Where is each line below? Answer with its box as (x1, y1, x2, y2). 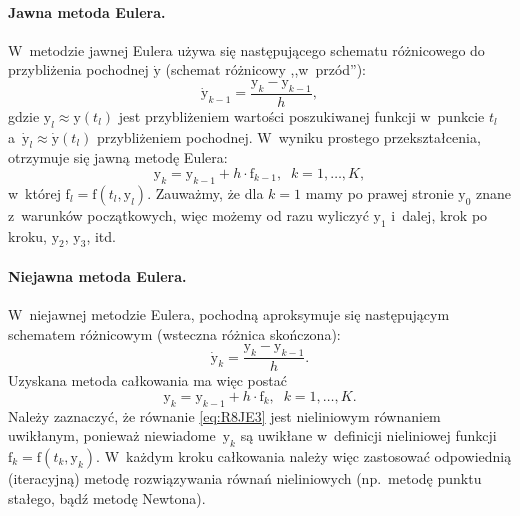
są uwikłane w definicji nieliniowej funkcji (240, 425, 497, 446)
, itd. (86, 225, 116, 246)
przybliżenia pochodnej (8, 59, 149, 80)
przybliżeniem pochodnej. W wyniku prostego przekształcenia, (96, 126, 481, 147)
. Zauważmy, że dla (147, 182, 264, 203)
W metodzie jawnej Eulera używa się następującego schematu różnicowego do (8, 39, 485, 60)
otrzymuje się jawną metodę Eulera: (8, 147, 228, 168)
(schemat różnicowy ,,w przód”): (165, 59, 367, 80)
